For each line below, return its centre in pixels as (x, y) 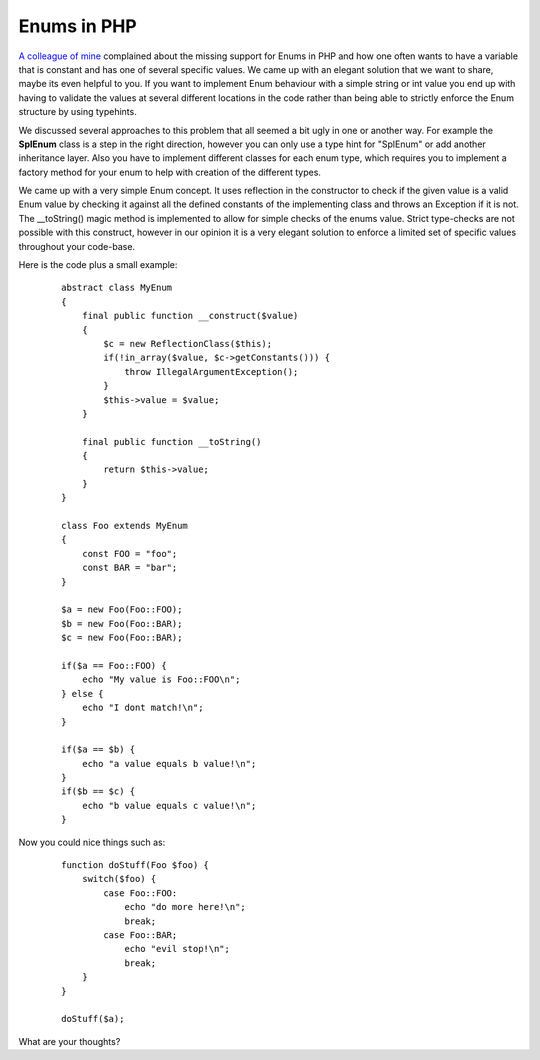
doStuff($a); (93, 1019)
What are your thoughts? (69, 1041)
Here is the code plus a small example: (98, 265)
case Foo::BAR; (140, 934)
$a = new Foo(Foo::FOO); (122, 609)
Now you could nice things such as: (92, 842)
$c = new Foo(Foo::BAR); (122, 638)
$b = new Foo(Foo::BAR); (122, 623)
